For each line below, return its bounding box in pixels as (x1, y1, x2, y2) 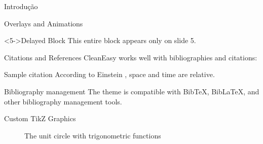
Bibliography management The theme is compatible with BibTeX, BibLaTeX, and (4, 86, 259, 96)
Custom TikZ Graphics (4, 113, 76, 124)
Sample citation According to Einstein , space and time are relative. (4, 69, 215, 80)
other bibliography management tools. (4, 96, 122, 106)
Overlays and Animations (4, 18, 83, 28)
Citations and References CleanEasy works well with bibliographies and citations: (4, 52, 257, 62)
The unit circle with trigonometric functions (24, 130, 161, 140)
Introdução (4, 1, 38, 11)
